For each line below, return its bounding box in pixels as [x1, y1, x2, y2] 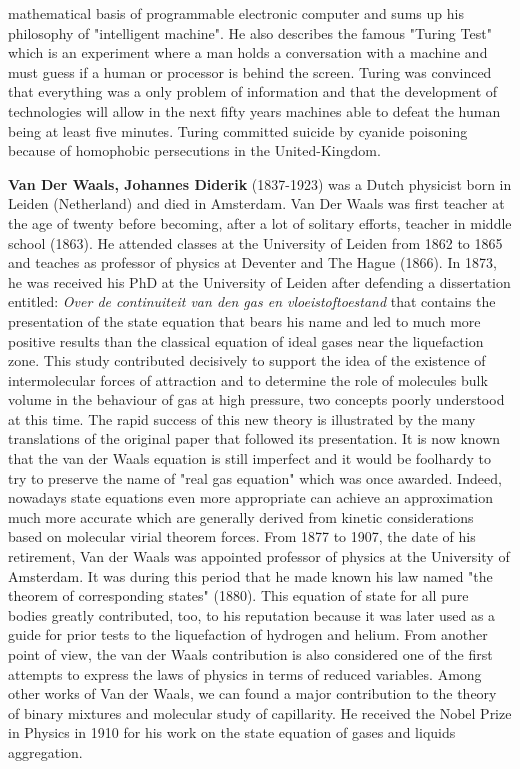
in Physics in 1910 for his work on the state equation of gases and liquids [8, 722, 456, 743]
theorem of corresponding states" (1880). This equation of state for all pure [8, 585, 469, 606]
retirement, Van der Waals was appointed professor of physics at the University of [8, 546, 510, 567]
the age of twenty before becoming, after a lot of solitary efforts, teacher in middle [8, 212, 512, 233]
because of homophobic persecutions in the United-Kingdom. [8, 140, 381, 161]
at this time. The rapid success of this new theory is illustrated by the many [8, 408, 476, 429]
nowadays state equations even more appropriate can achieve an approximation [8, 487, 493, 508]
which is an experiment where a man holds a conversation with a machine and [8, 42, 488, 63]
